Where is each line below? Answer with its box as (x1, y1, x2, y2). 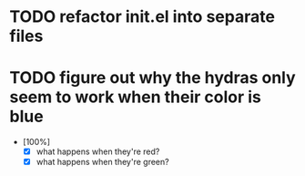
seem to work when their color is (9, 87, 262, 108)
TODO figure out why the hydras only (9, 67, 296, 88)
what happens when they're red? (36, 146, 160, 157)
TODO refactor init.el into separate (9, 6, 276, 27)
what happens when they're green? (36, 157, 170, 168)
